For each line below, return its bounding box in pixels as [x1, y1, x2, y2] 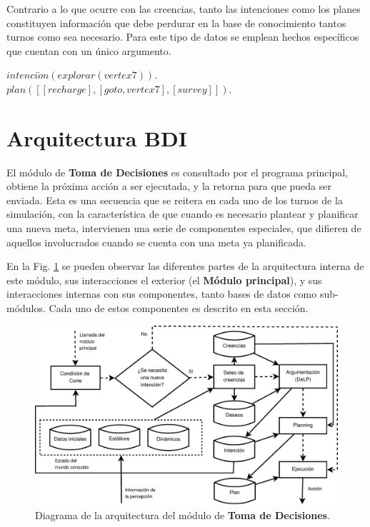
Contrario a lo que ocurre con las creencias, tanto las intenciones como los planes [6, 1, 361, 16]
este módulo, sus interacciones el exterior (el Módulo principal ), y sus [6, 272, 322, 287]
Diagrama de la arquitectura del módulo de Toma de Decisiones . [35, 507, 330, 522]
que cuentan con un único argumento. [6, 43, 171, 58]
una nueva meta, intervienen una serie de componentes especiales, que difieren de [6, 221, 361, 236]
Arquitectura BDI [6, 123, 187, 152]
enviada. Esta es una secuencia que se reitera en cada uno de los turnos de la [6, 192, 343, 207]
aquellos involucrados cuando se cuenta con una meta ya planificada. [6, 234, 306, 249]
